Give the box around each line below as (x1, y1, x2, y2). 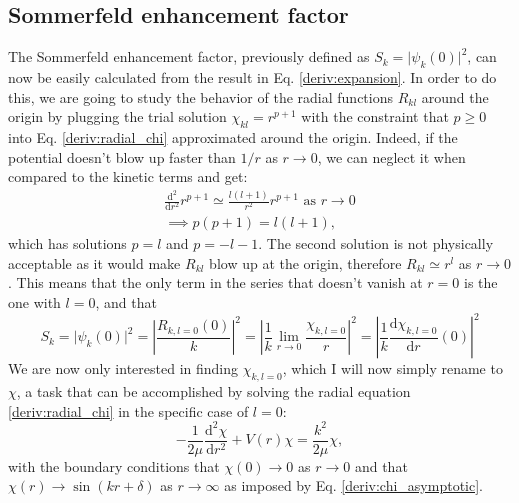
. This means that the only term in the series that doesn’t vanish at (8, 272, 423, 293)
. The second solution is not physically (258, 233, 494, 254)
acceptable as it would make (8, 252, 181, 273)
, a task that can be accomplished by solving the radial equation (16, 380, 411, 401)
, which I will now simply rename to (282, 358, 503, 379)
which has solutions (8, 233, 127, 254)
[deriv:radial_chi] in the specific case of (8, 400, 249, 421)
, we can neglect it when (317, 146, 466, 167)
